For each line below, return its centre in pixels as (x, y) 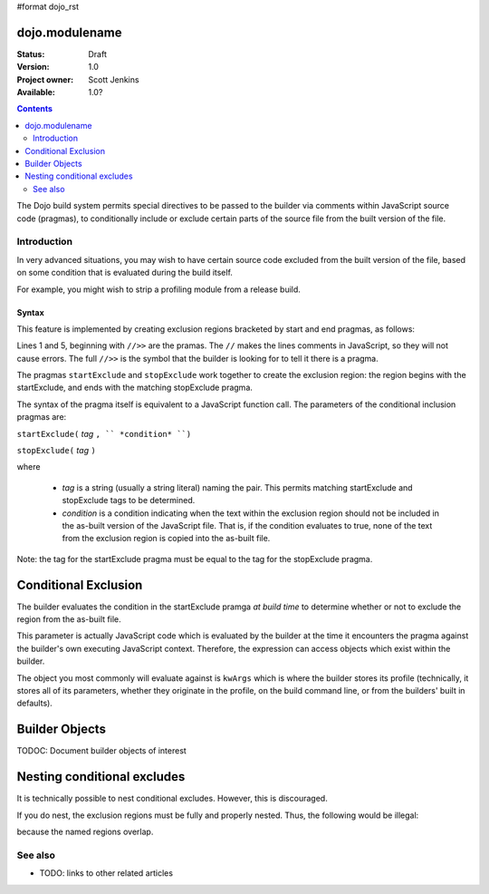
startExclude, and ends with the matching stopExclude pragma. (135, 388)
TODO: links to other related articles (106, 873)
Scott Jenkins (114, 79)
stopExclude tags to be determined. (129, 500)
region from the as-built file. (69, 619)
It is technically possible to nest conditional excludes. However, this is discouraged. (172, 799)
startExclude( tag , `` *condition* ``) (104, 433)
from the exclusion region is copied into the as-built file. (166, 539)
